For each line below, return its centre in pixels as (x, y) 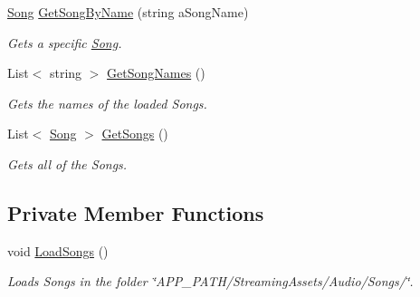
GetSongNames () (156, 73)
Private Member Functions (136, 212)
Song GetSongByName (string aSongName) (128, 12)
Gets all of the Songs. (67, 163)
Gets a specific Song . (65, 42)
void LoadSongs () (58, 250)
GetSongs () (135, 134)
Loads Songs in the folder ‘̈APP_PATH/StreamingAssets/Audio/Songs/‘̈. (210, 281)
